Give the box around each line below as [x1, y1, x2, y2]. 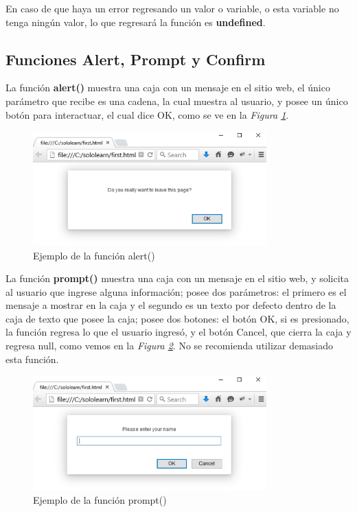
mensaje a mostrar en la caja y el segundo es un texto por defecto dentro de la [5, 298, 336, 312]
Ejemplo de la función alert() [33, 248, 155, 262]
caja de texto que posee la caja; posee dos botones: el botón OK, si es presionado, [5, 311, 349, 325]
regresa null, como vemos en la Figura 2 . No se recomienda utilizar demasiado [5, 338, 333, 353]
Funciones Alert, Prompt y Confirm [5, 48, 266, 69]
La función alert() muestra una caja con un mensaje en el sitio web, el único [5, 80, 330, 95]
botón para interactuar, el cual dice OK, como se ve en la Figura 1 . [5, 107, 289, 121]
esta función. [5, 351, 59, 366]
